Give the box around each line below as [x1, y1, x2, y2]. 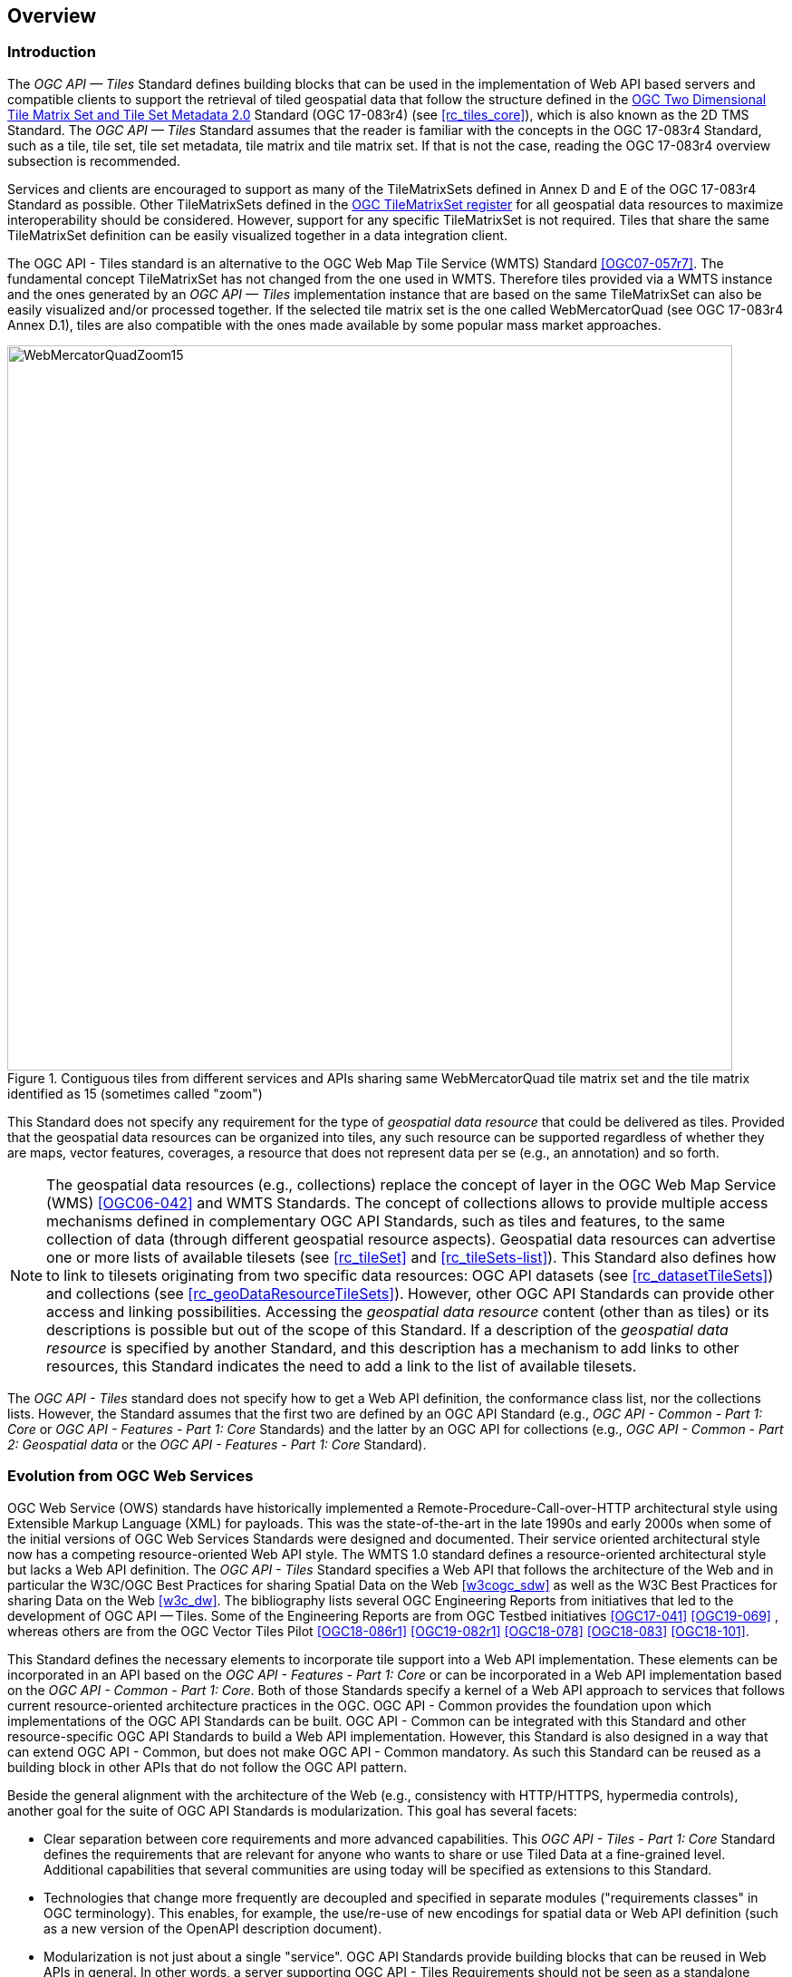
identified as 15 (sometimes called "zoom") [7, 1085, 263, 1101]
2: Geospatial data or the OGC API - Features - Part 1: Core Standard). [7, 1436, 427, 1452]
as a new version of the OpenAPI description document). [43, 1920, 382, 1936]
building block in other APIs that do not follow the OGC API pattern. [7, 1759, 408, 1775]
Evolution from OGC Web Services [7, 1467, 254, 1486]
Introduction [7, 43, 96, 62]
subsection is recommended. [7, 152, 180, 169]
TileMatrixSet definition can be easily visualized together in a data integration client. [7, 227, 508, 243]
